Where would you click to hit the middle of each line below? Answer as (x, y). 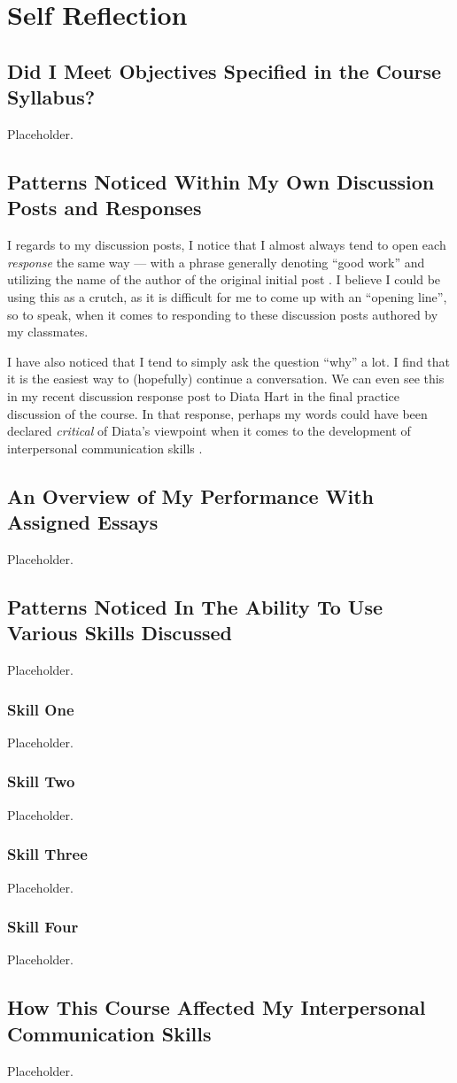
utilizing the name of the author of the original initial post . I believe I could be (224, 279)
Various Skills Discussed (120, 633)
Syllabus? (51, 97)
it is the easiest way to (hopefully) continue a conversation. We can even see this (226, 379)
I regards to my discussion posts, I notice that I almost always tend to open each (227, 245)
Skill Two (41, 781)
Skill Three (47, 854)
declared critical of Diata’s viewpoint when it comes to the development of (209, 431)
